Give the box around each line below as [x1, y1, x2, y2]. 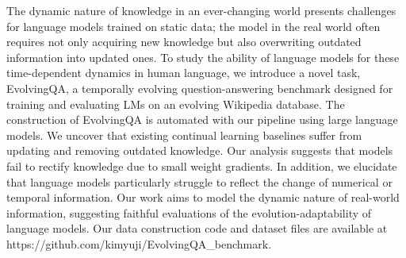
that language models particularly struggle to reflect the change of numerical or [6, 173, 393, 190]
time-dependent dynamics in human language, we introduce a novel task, [6, 64, 361, 81]
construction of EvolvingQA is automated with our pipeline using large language [6, 111, 398, 128]
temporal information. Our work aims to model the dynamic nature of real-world [6, 189, 400, 206]
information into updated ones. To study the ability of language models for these [6, 48, 400, 65]
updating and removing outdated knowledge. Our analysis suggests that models [6, 142, 393, 159]
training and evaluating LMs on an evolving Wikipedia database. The [6, 95, 345, 112]
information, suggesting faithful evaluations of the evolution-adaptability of [6, 204, 372, 221]
